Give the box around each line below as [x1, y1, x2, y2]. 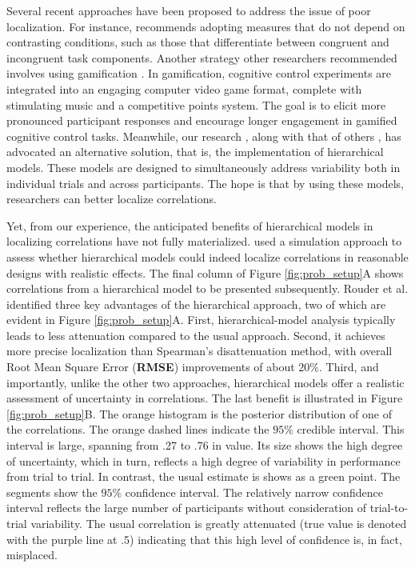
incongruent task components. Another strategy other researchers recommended [6, 49, 397, 66]
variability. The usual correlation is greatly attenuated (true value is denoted [30, 515, 407, 531]
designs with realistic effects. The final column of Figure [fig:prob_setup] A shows [6, 264, 404, 281]
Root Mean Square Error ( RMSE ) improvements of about [6, 358, 295, 375]
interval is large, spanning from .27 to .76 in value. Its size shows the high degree [6, 437, 403, 454]
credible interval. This [297, 421, 405, 438]
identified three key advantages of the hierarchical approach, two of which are [6, 295, 386, 312]
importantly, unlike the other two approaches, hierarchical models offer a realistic [6, 374, 405, 390]
